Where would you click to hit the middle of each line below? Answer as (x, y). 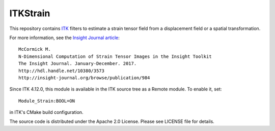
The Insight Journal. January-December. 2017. (78, 64)
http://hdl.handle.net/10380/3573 (61, 71)
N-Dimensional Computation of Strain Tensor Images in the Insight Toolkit (115, 56)
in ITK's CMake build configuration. (46, 112)
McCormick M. (35, 49)
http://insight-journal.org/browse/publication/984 (84, 78)
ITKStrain (30, 13)
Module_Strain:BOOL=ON (47, 101)
